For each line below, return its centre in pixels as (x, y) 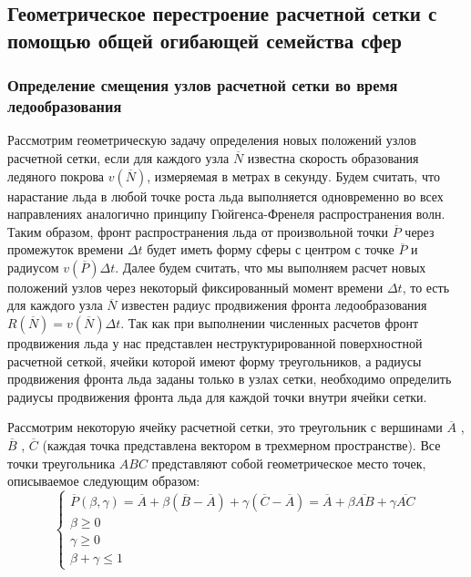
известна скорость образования (333, 157)
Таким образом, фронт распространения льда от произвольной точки (198, 231)
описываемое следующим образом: (104, 481)
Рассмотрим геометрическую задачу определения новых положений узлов (212, 140)
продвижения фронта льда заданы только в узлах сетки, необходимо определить (230, 379)
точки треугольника (61, 463)
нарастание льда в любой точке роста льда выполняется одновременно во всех (225, 196)
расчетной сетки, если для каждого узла (118, 157)
